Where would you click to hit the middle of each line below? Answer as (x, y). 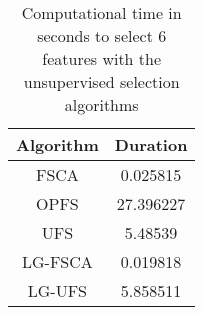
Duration (151, 144)
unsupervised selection (101, 81)
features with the (102, 58)
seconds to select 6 (102, 35)
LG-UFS (57, 290)
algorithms (101, 104)
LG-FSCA (57, 261)
